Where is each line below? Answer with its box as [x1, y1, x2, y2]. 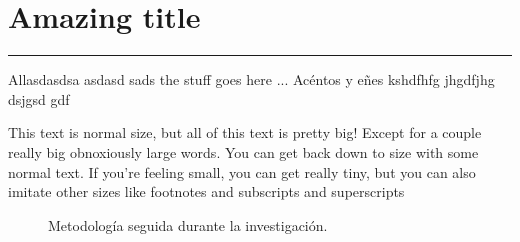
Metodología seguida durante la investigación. [48, 214, 328, 235]
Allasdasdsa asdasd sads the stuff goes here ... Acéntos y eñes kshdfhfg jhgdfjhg [8, 69, 495, 90]
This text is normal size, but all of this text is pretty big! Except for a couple [8, 122, 482, 143]
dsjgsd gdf [8, 88, 70, 109]
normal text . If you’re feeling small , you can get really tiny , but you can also [8, 161, 476, 182]
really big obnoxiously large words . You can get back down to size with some [8, 141, 479, 162]
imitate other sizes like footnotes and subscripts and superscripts [8, 181, 405, 202]
